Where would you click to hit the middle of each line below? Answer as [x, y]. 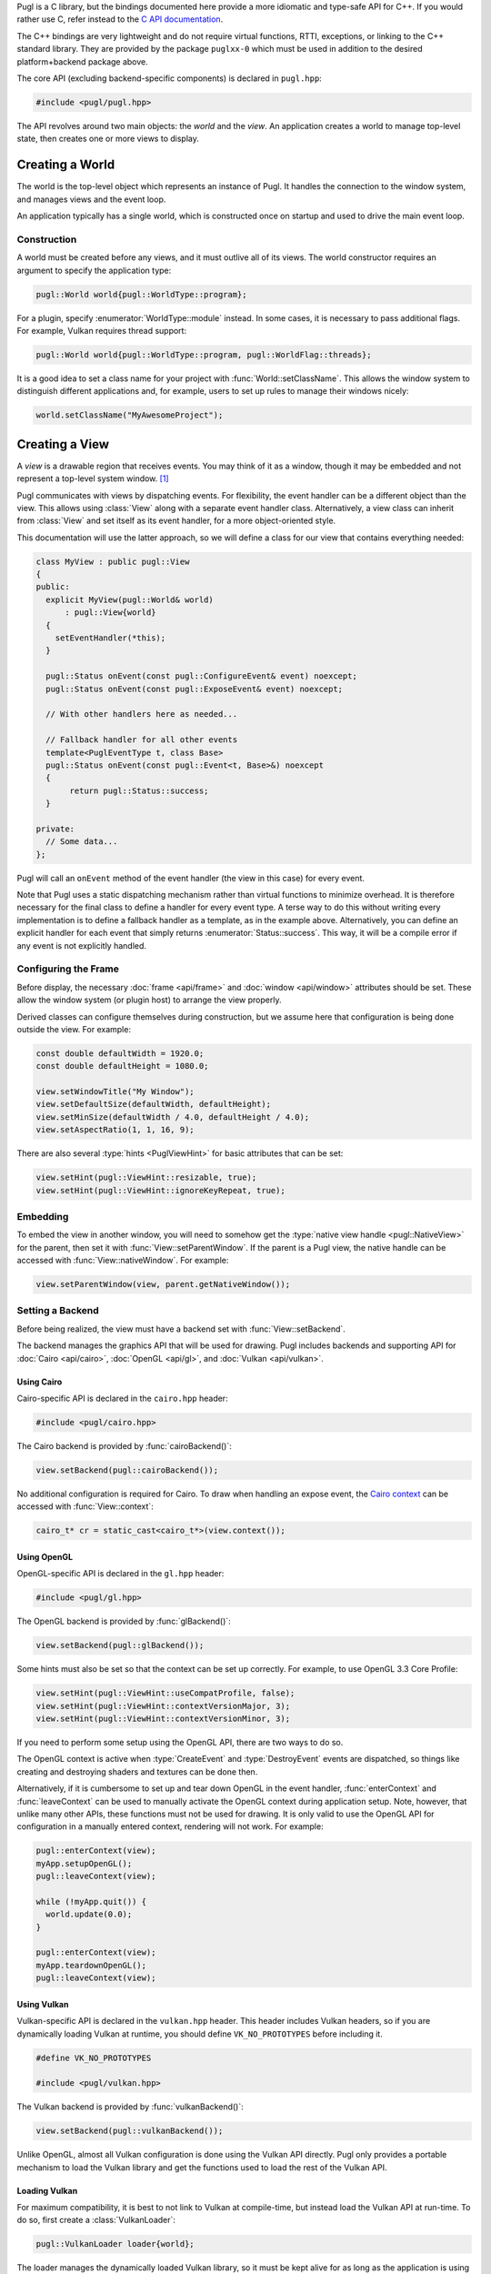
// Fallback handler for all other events [142, 740]
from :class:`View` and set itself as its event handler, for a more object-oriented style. [176, 521]
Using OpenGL [45, 1556]
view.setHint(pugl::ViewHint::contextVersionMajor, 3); [163, 1706]
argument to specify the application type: [94, 270]
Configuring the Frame [68, 969]
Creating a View [63, 444]
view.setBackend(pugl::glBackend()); [120, 1645]
